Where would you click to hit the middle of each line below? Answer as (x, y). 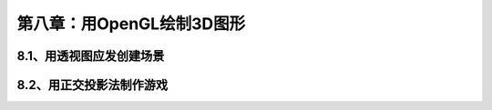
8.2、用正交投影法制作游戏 (92, 85)
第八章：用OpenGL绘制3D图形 (131, 24)
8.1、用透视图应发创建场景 (91, 56)
